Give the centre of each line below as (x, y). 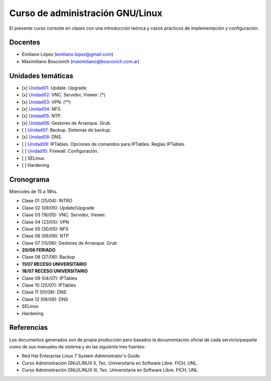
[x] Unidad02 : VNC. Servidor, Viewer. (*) (63, 95)
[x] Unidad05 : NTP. (42, 116)
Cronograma (29, 179)
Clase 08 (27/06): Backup (48, 257)
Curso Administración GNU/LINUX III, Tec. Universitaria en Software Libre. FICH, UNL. (110, 370)
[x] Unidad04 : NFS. (42, 109)
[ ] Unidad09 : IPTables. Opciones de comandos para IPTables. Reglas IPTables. (104, 144)
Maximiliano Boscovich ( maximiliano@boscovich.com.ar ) (81, 61)
